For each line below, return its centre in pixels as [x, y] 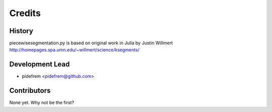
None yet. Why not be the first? [42, 102]
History [21, 31]
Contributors [30, 91]
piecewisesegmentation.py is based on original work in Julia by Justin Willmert [91, 43]
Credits [25, 13]
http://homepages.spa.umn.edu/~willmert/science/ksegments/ [74, 50]
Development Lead [40, 65]
